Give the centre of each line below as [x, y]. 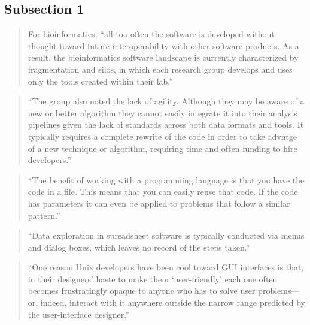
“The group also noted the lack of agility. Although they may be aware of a [166, 101]
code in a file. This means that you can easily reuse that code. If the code [163, 192]
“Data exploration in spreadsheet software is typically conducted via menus [166, 235]
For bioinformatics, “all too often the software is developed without [151, 34]
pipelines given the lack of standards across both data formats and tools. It [166, 124]
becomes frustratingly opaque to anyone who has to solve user [142, 291]
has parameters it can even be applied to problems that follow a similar [159, 203]
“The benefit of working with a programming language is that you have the [166, 180]
